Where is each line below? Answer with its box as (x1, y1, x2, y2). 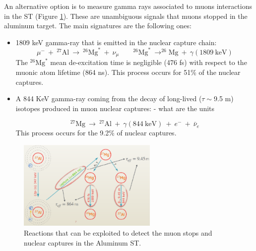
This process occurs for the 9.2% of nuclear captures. (15, 127, 177, 138)
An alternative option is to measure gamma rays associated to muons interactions (4, 1, 252, 11)
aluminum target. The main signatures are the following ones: (4, 20, 192, 31)
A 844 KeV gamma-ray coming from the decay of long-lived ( (15, 93, 202, 104)
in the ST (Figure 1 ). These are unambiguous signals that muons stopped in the (4, 10, 248, 21)
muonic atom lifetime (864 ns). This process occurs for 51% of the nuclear (15, 66, 241, 77)
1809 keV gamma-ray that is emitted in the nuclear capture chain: (15, 37, 217, 47)
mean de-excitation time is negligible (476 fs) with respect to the (50, 57, 247, 67)
